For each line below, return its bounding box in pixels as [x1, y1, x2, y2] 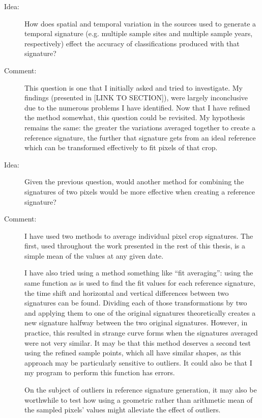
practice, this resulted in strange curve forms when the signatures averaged [24, 327, 258, 338]
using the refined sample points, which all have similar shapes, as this [24, 347, 241, 358]
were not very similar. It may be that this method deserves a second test [24, 337, 251, 348]
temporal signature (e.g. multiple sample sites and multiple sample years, [24, 28, 253, 39]
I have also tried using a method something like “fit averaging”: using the [24, 267, 253, 278]
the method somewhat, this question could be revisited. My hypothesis [24, 112, 245, 123]
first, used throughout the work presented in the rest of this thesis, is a [24, 240, 246, 251]
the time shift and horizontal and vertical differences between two [24, 287, 229, 298]
